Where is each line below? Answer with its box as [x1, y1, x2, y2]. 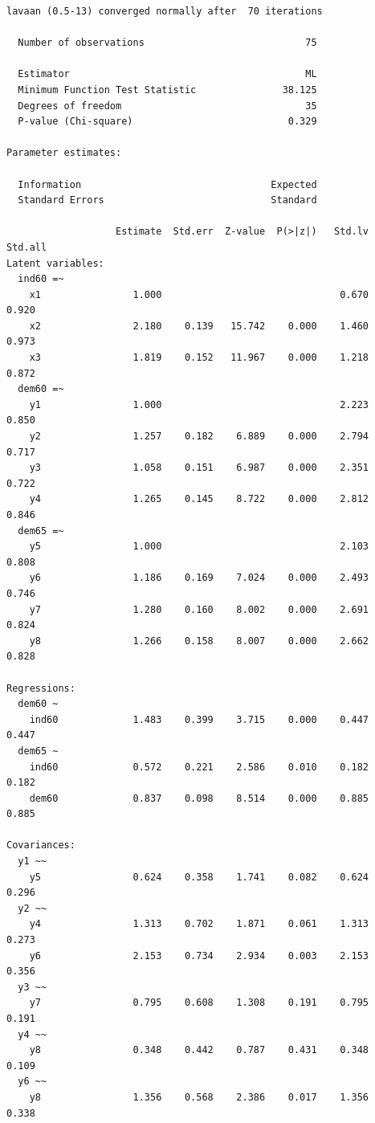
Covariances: [6, 839, 75, 851]
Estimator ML [18, 68, 317, 80]
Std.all [6, 241, 47, 253]
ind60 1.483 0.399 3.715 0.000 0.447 [29, 713, 369, 725]
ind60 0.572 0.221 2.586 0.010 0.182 [29, 761, 369, 773]
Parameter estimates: [6, 147, 122, 159]
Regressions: [6, 682, 75, 694]
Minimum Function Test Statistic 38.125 [18, 84, 317, 96]
